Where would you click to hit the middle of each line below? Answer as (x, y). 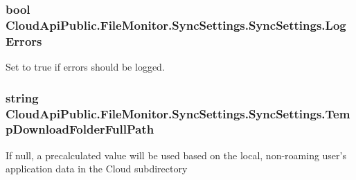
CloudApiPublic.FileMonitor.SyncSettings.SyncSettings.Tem (178, 113)
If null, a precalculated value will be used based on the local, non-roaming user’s (176, 155)
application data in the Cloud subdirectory (97, 169)
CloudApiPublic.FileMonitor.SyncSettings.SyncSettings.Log (176, 25)
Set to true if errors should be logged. (85, 67)
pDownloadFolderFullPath (80, 129)
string (22, 97)
